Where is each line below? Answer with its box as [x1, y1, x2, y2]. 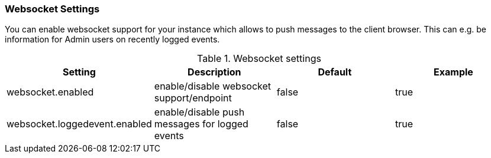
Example [434, 66, 473, 78]
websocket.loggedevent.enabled [7, 118, 152, 130]
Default [318, 66, 352, 78]
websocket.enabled [7, 86, 94, 98]
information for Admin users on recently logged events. [5, 34, 220, 45]
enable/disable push [154, 106, 245, 119]
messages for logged [154, 118, 248, 130]
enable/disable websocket [154, 80, 272, 93]
